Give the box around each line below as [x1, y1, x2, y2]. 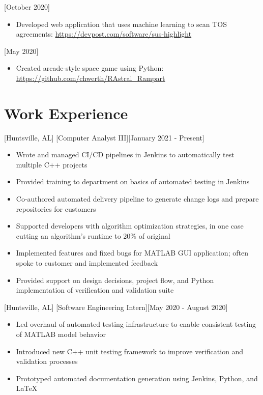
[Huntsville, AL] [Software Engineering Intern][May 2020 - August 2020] [4, 301, 228, 312]
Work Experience [4, 102, 128, 123]
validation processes [16, 356, 78, 366]
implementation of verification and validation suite [16, 285, 174, 295]
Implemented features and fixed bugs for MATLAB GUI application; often [16, 247, 248, 258]
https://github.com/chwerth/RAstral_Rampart [16, 72, 165, 83]
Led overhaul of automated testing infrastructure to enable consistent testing [16, 319, 256, 329]
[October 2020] [4, 2, 50, 12]
